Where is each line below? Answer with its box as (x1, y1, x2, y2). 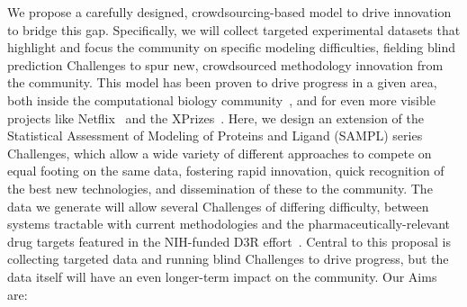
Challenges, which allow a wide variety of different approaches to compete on (7, 143, 432, 162)
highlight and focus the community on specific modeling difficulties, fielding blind (7, 38, 456, 57)
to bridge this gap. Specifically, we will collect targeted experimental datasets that (7, 20, 461, 39)
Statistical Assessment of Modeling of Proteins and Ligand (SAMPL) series (7, 126, 423, 145)
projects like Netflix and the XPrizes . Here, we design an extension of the (7, 108, 425, 127)
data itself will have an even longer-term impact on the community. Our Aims (7, 266, 437, 285)
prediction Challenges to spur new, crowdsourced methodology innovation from (7, 55, 444, 74)
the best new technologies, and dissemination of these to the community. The (7, 178, 433, 197)
